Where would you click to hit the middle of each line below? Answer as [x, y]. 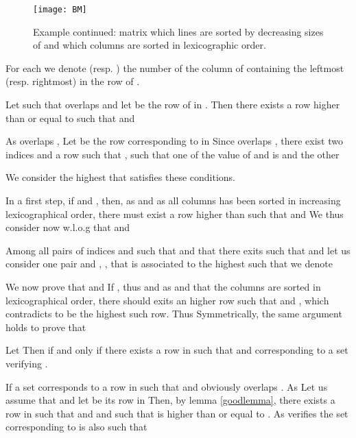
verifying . [27, 363]
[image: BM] [60, 10]
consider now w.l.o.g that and [68, 227]
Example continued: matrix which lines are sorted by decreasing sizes [178, 31]
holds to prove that [46, 327]
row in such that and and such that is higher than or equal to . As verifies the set [177, 413]
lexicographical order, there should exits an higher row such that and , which [167, 300]
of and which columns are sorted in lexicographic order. [150, 45]
